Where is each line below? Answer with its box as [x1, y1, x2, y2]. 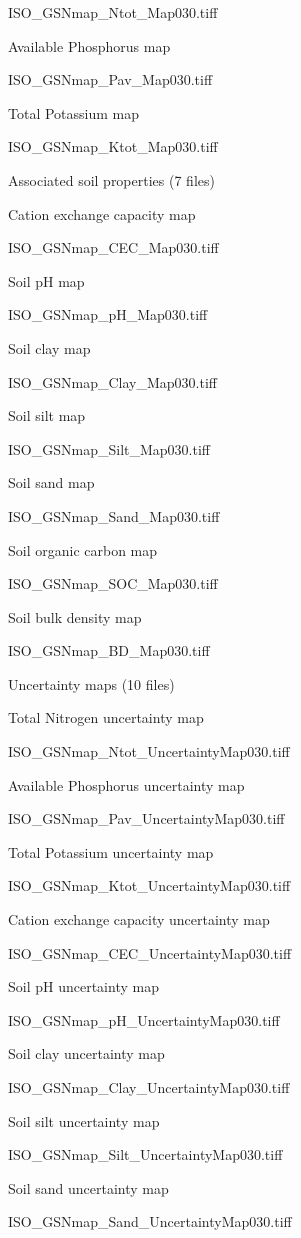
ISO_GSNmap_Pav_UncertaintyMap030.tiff [8, 808, 285, 829]
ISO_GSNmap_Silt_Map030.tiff [8, 438, 210, 459]
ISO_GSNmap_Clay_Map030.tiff [8, 371, 217, 392]
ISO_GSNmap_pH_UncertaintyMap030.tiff [8, 1009, 280, 1030]
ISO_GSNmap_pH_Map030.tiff [8, 304, 208, 325]
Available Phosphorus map [8, 35, 171, 56]
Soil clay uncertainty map [8, 1043, 165, 1064]
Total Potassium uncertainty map [8, 841, 214, 862]
